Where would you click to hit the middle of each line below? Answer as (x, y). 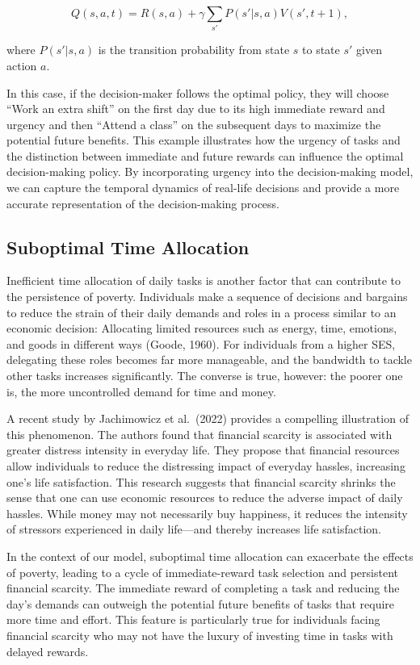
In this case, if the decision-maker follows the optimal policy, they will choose (198, 92)
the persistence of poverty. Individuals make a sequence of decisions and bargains (207, 297)
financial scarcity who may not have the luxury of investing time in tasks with (200, 635)
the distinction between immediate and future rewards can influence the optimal (205, 155)
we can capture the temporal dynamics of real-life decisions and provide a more (203, 188)
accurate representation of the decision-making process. (143, 203)
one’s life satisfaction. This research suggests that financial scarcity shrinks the (201, 481)
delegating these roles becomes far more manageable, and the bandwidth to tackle (209, 360)
